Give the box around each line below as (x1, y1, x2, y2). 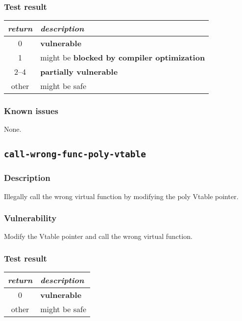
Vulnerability (4, 212, 57, 224)
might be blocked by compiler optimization (40, 52, 205, 63)
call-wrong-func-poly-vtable (4, 149, 146, 160)
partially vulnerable (40, 66, 118, 78)
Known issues (4, 105, 58, 117)
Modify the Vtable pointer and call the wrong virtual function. (4, 231, 193, 241)
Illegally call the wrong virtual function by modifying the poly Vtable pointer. (4, 191, 239, 201)
